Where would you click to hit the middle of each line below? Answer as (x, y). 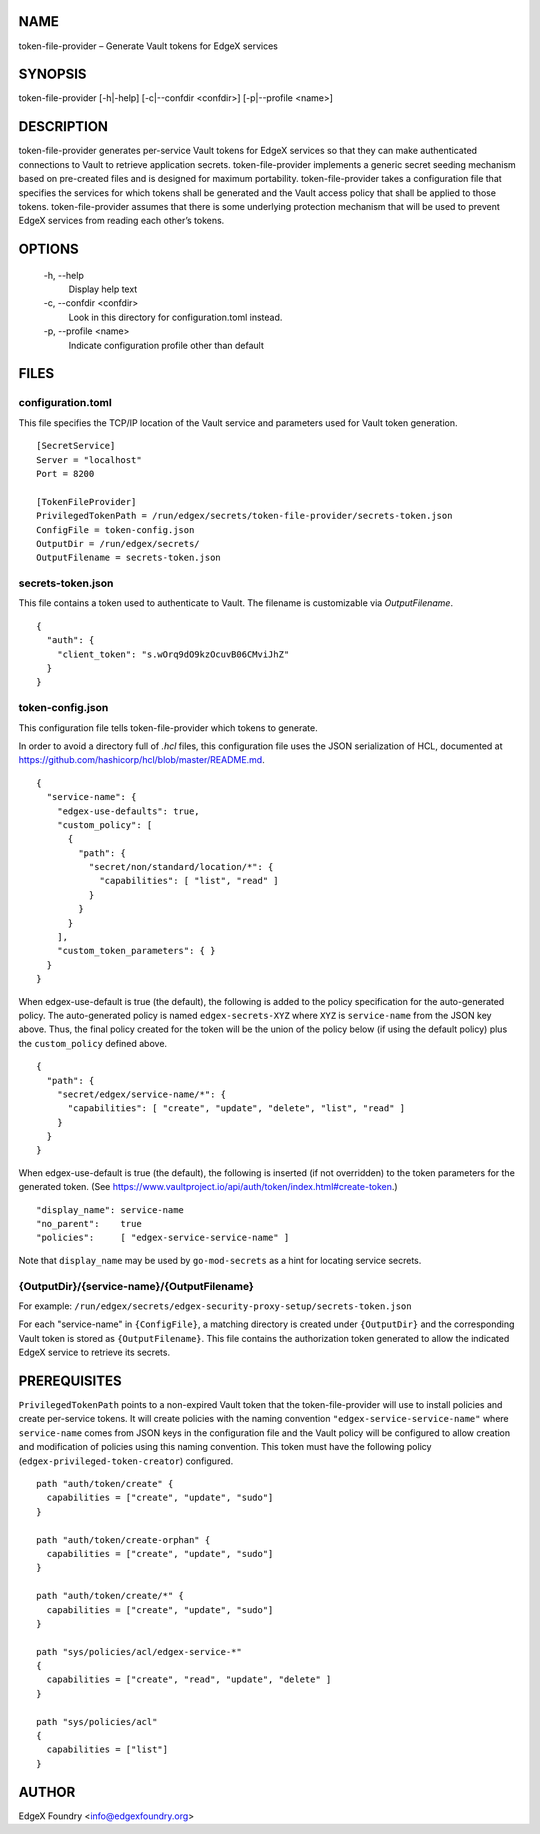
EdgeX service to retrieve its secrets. (94, 1352)
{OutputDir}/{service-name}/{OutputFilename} (136, 1286)
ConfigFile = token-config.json (115, 529)
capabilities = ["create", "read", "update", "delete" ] (189, 1679)
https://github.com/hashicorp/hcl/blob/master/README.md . (141, 760)
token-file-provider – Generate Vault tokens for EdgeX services (148, 46)
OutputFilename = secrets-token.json (129, 558)
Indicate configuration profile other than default (166, 345)
